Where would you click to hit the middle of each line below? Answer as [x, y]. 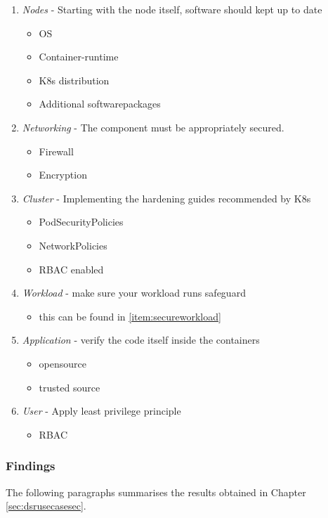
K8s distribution [74, 80]
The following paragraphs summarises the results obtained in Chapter [156, 492]
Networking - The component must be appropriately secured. [153, 127]
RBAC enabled [71, 269]
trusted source [70, 387]
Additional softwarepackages [100, 104]
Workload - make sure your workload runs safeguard [134, 293]
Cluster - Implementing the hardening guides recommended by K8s [166, 198]
